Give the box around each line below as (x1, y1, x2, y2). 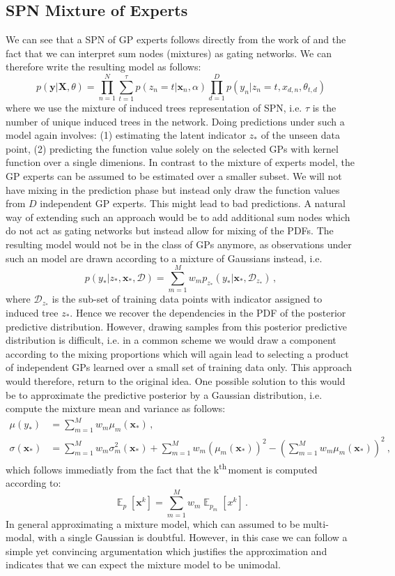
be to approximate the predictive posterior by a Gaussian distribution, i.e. (6, 387, 323, 402)
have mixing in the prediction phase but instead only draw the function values (6, 182, 340, 197)
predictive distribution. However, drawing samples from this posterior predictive (6, 319, 347, 333)
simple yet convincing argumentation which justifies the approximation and (6, 543, 327, 558)
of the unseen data (261, 128, 340, 142)
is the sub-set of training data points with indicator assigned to (52, 291, 323, 306)
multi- (302, 516, 329, 531)
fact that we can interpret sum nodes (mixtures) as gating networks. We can (6, 45, 332, 60)
